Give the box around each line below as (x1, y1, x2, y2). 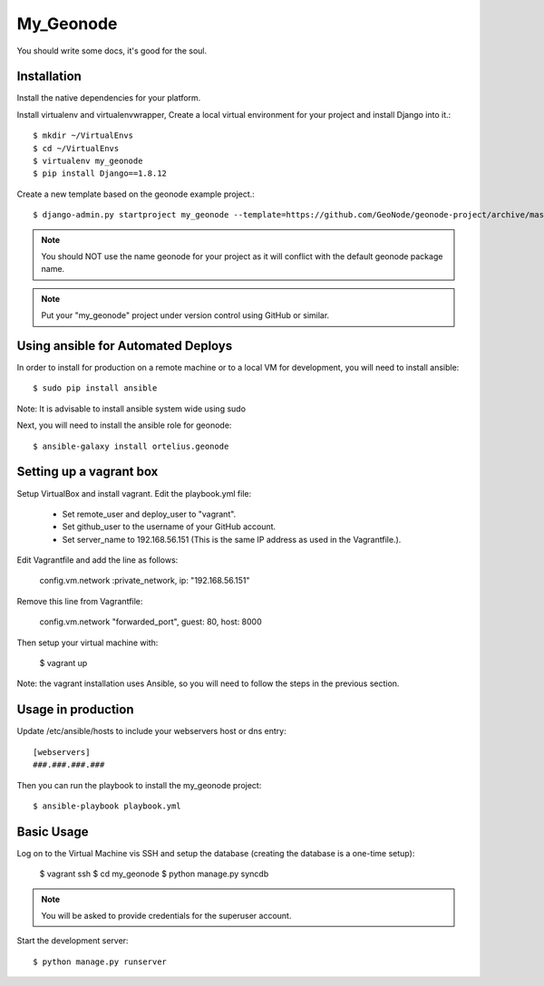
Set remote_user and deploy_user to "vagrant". (62, 508, 237, 519)
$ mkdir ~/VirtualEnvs (33, 130, 134, 140)
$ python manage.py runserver (33, 956, 168, 967)
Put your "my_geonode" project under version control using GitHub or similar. (41, 310, 330, 321)
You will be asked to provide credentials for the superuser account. (41, 910, 292, 921)
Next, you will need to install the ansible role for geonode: (16, 420, 232, 430)
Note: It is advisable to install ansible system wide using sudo (16, 403, 247, 414)
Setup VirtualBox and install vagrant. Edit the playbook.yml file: (16, 488, 252, 498)
